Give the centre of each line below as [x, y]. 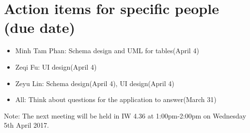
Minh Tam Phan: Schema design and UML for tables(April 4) [107, 51]
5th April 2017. [27, 125]
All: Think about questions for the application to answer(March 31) [116, 99]
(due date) [40, 27]
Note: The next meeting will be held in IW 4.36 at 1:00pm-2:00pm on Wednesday [125, 115]
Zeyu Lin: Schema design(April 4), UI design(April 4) [95, 83]
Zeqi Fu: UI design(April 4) [56, 66]
